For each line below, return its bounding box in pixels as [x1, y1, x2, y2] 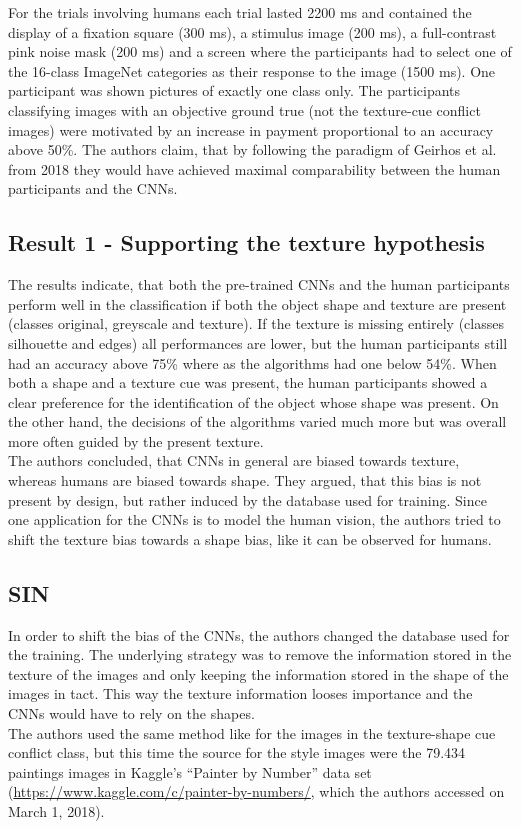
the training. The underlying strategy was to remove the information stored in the [8, 644, 512, 665]
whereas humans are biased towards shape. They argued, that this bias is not [8, 470, 482, 491]
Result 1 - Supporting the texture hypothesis [8, 227, 485, 258]
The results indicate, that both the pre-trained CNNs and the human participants [8, 274, 510, 295]
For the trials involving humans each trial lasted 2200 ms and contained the [8, 2, 472, 22]
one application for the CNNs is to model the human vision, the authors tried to [8, 509, 501, 530]
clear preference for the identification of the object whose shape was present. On [8, 391, 499, 412]
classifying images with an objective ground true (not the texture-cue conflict [8, 99, 481, 120]
